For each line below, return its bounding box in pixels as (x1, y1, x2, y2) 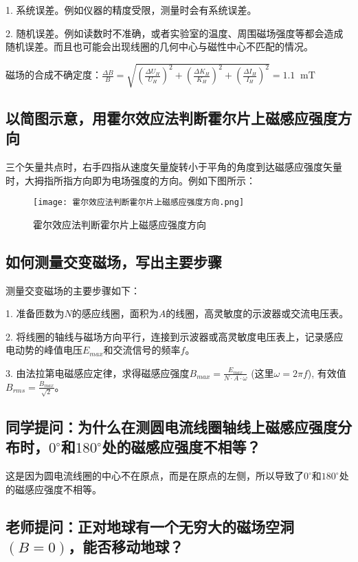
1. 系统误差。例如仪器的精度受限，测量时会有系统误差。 (5, 3, 257, 17)
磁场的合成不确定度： (5, 67, 102, 82)
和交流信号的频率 (103, 343, 181, 357)
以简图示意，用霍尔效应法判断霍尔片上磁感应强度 (5, 107, 337, 128)
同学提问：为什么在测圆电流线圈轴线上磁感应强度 (5, 415, 337, 437)
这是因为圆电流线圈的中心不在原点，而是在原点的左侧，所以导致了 (5, 468, 304, 483)
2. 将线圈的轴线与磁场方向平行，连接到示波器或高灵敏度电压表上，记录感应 (5, 329, 344, 343)
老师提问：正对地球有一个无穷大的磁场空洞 (5, 515, 294, 537)
